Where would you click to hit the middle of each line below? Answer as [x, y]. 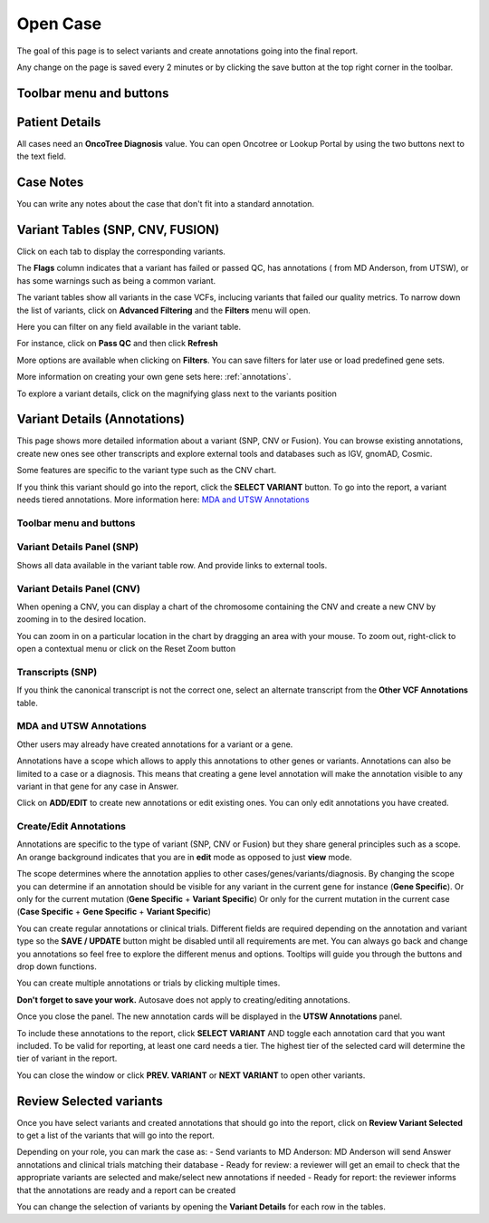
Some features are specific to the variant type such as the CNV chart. [146, 471]
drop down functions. [57, 966]
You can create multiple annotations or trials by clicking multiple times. [149, 983]
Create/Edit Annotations [72, 827]
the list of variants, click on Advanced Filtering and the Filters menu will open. [164, 310]
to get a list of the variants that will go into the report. [115, 1135]
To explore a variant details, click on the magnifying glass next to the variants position [177, 393]
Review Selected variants [90, 1101]
